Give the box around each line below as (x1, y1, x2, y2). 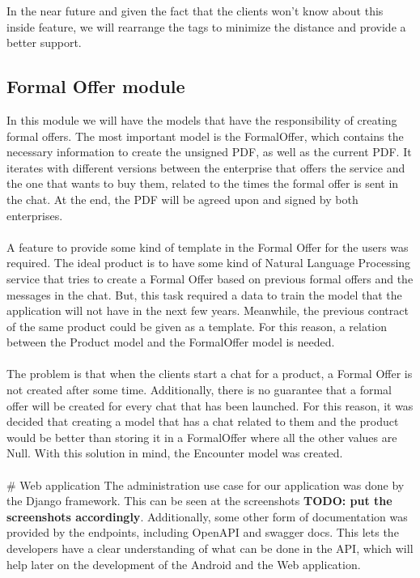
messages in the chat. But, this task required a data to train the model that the (6, 286, 402, 303)
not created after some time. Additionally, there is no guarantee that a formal (6, 381, 392, 398)
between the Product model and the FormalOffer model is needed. (6, 334, 335, 351)
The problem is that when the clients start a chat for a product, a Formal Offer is (6, 365, 413, 382)
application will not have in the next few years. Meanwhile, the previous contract (6, 302, 409, 319)
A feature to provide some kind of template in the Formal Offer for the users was (6, 238, 409, 255)
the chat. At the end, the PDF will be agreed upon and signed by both (6, 190, 358, 207)
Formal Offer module (6, 74, 185, 99)
